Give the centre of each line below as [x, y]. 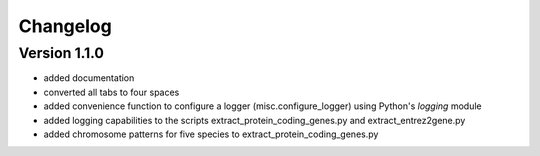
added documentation [89, 78]
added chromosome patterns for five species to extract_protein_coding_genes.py [211, 134]
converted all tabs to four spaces [111, 92]
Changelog [65, 26]
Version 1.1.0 [61, 53]
